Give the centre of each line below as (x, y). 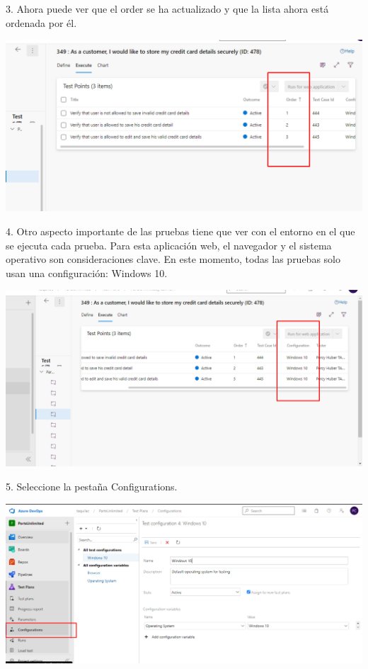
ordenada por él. (41, 22)
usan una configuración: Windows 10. (87, 272)
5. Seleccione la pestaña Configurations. (92, 486)
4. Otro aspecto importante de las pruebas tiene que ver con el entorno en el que (180, 231)
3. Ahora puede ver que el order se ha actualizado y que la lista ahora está (167, 9)
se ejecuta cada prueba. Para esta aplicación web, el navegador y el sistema (169, 245)
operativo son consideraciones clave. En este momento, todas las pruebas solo (173, 259)
